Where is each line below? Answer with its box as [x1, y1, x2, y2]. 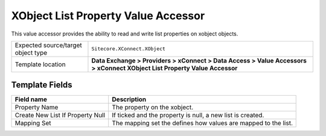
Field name [14, 95, 48, 104]
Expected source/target [14, 41, 82, 49]
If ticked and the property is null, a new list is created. [112, 111, 264, 120]
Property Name [14, 103, 59, 111]
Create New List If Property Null [14, 111, 106, 120]
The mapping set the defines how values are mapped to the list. [112, 119, 293, 128]
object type [14, 48, 48, 57]
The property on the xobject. [112, 103, 194, 111]
